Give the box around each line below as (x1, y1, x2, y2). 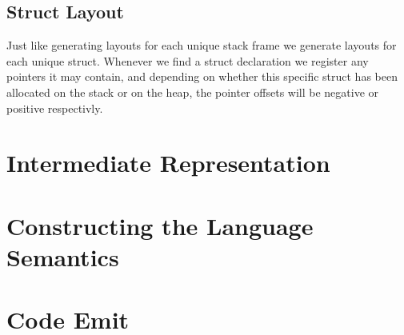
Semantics (6, 240, 119, 273)
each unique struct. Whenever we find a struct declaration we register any (6, 52, 369, 69)
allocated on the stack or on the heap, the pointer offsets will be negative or (6, 83, 379, 100)
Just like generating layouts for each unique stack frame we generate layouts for (6, 37, 397, 54)
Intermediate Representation (6, 146, 330, 179)
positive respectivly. (6, 99, 103, 116)
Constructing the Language (6, 209, 314, 241)
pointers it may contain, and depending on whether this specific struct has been (6, 68, 398, 85)
